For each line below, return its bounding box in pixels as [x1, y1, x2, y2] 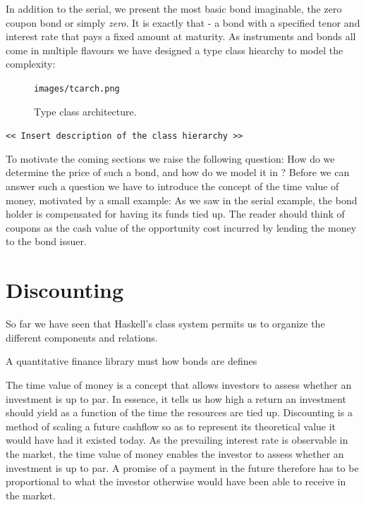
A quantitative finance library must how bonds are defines [6, 354, 257, 368]
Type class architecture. [34, 104, 137, 118]
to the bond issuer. [6, 234, 87, 249]
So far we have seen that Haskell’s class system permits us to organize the [6, 316, 325, 331]
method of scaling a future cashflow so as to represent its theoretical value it [6, 418, 336, 433]
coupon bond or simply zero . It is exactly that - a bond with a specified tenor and [6, 15, 360, 30]
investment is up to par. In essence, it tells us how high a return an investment [6, 391, 346, 406]
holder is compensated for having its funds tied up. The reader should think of [6, 206, 345, 221]
